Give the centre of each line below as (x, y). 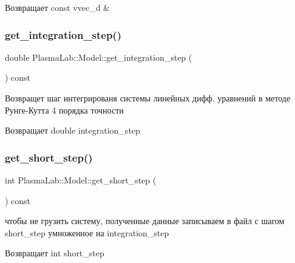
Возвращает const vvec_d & (57, 7)
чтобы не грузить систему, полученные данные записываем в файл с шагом (145, 221)
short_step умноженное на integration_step (87, 232)
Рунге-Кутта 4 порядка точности (64, 110)
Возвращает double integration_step (73, 130)
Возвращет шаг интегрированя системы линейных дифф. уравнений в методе (148, 98)
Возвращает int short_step (55, 253)
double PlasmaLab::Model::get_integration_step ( (99, 57)
